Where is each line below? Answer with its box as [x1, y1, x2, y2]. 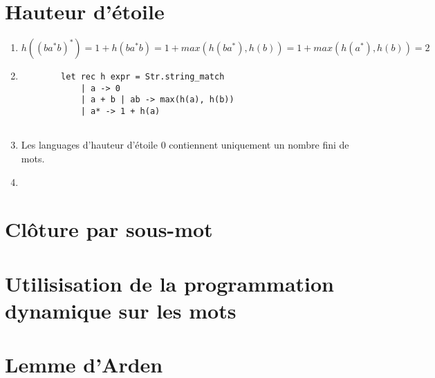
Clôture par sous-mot [5, 215, 213, 243]
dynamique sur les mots [5, 296, 237, 324]
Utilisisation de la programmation [5, 269, 334, 297]
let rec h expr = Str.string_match [61, 72, 225, 82]
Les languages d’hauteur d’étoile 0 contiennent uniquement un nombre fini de [21, 138, 349, 152]
